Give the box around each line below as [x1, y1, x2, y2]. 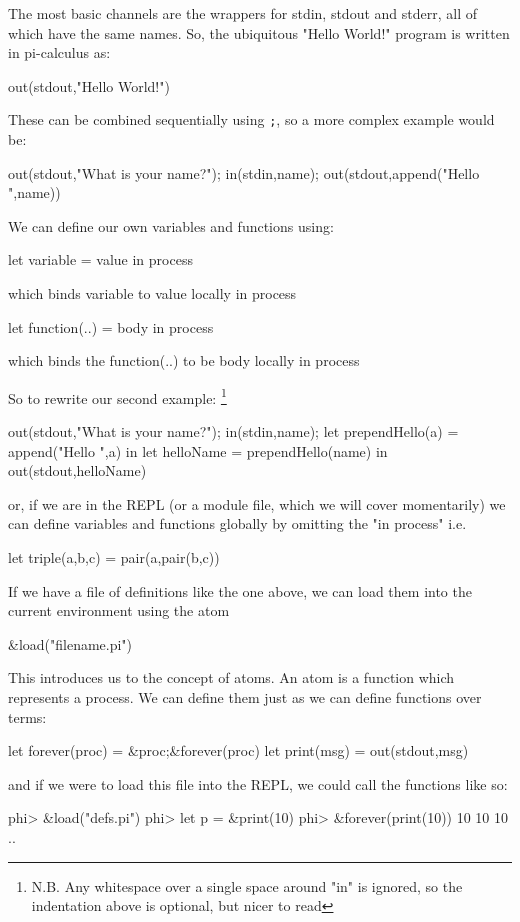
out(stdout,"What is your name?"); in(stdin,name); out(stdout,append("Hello [8, 162, 480, 183]
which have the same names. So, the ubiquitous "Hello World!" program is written [8, 22, 510, 43]
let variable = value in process [8, 249, 193, 270]
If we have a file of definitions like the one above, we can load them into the [8, 580, 472, 601]
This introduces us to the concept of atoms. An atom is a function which [8, 667, 455, 688]
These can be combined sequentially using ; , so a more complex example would [8, 109, 495, 130]
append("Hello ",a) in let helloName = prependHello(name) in [8, 440, 388, 461]
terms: [8, 706, 47, 727]
